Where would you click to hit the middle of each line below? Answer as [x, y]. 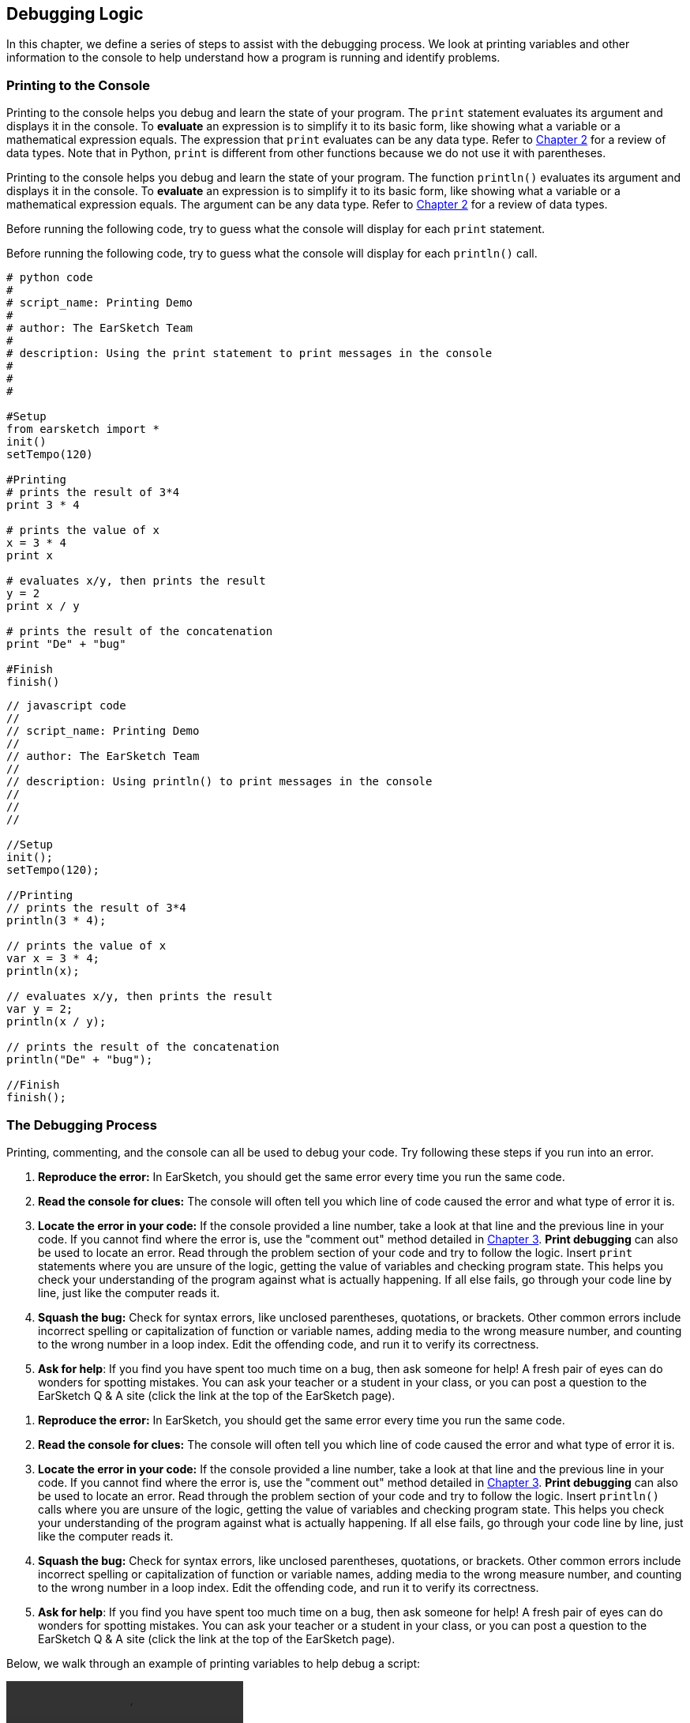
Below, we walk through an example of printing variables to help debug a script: [214, 1663]
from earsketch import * [83, 429]
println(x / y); [56, 1022]
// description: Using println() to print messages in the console [219, 782]
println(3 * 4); [56, 921]
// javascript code [66, 706]
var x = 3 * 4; [53, 959]
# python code [50, 278]
